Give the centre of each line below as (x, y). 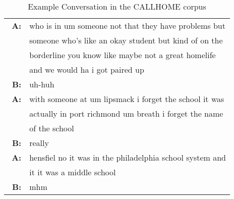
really (39, 143)
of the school (52, 128)
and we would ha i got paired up (87, 69)
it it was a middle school (73, 172)
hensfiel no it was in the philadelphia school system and (128, 157)
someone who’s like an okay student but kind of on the (126, 40)
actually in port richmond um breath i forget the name (126, 113)
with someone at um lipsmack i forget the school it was (127, 99)
